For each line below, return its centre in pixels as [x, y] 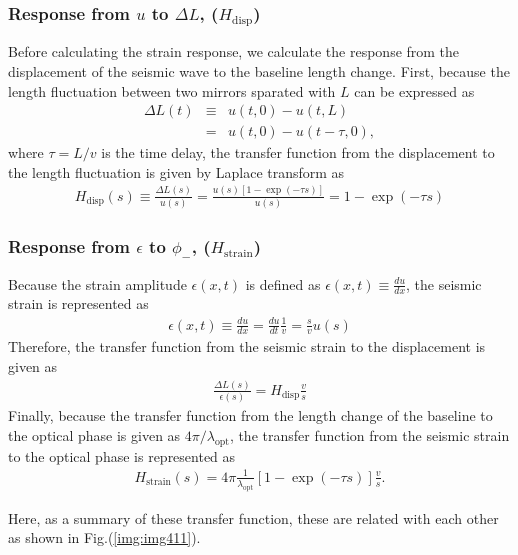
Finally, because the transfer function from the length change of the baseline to [250, 415]
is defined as [283, 283]
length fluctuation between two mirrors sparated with [172, 90]
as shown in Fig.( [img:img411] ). [104, 537]
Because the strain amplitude [97, 283]
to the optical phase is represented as [122, 455]
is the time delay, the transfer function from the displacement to [298, 152]
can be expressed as [414, 90]
